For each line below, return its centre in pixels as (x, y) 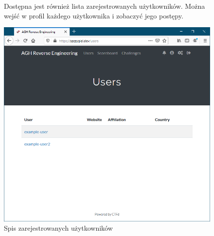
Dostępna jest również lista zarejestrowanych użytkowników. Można (105, 6)
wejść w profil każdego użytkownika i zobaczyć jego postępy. (94, 15)
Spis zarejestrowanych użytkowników (58, 228)
